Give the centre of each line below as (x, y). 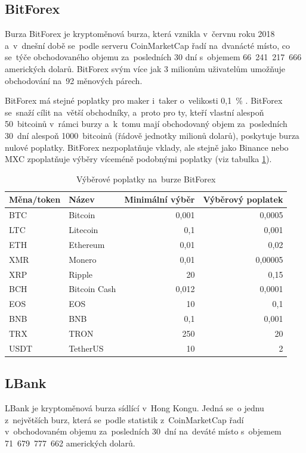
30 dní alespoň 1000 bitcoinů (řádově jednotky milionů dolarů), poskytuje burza (152, 135)
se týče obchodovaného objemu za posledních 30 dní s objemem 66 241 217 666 (153, 57)
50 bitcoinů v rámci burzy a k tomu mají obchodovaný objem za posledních (146, 124)
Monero (83, 259)
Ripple (81, 274)
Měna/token (35, 199)
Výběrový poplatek (243, 199)
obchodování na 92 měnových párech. (74, 80)
